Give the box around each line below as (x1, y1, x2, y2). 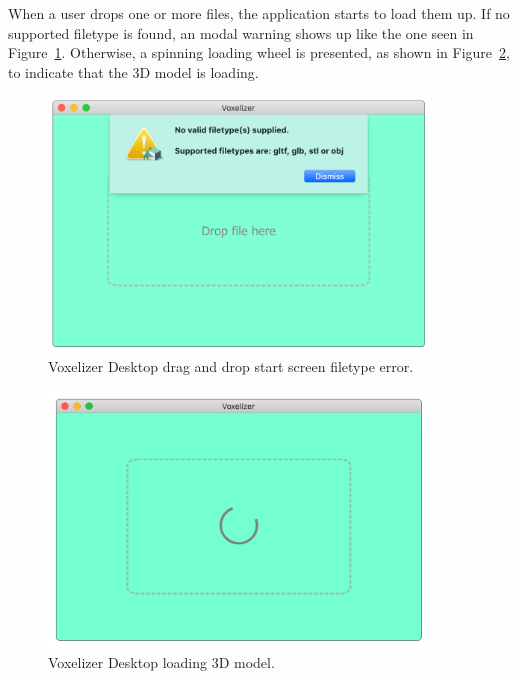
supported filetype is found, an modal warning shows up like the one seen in (8, 22, 474, 43)
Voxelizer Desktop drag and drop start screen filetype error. (48, 355, 414, 376)
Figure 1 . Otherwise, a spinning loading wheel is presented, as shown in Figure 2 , (8, 42, 510, 63)
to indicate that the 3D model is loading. (8, 61, 259, 82)
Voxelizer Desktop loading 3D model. (48, 652, 275, 673)
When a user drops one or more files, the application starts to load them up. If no (8, 3, 510, 23)
